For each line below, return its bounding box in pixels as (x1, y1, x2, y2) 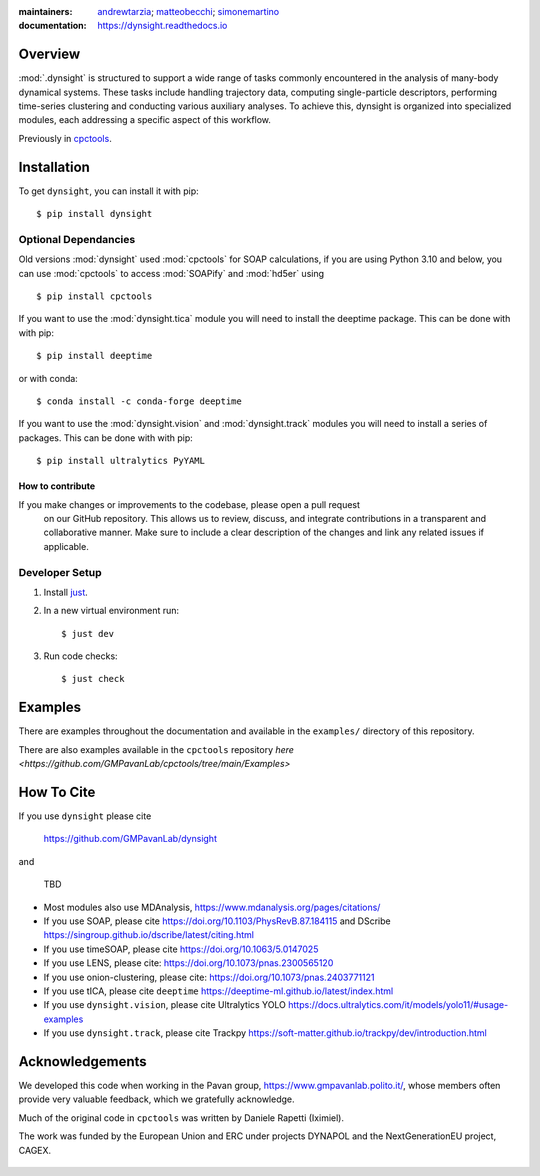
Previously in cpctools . (18, 132, 112, 144)
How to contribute (18, 480, 96, 492)
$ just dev (61, 628, 115, 639)
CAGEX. (18, 1144, 52, 1156)
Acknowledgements (18, 1053, 147, 1070)
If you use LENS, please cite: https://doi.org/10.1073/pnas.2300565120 (43, 957, 334, 969)
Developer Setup (18, 565, 102, 579)
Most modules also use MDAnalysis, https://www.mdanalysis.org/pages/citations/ (43, 901, 381, 913)
